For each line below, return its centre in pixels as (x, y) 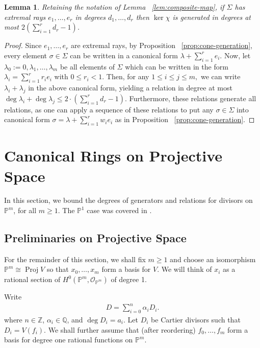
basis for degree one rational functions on (69, 340)
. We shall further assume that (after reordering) (120, 329)
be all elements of (87, 66)
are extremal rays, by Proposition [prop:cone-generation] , (161, 45)
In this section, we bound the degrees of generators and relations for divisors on (128, 200)
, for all (25, 210)
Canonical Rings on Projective (113, 156)
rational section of (32, 279)
